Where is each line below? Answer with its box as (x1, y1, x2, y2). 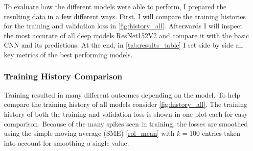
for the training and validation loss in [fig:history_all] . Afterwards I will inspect (4, 21, 243, 31)
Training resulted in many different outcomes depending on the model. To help (4, 89, 241, 100)
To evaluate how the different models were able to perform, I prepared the (4, 1, 227, 11)
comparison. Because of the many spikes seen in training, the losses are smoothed (4, 118, 248, 128)
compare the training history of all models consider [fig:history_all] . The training (4, 99, 248, 109)
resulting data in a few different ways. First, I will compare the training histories (4, 11, 246, 21)
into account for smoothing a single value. (4, 137, 129, 148)
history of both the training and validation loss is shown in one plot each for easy (4, 108, 248, 119)
